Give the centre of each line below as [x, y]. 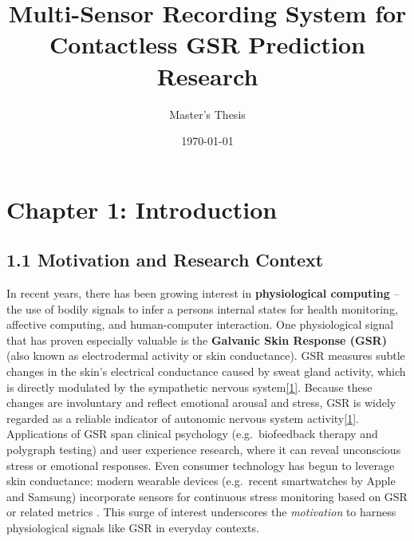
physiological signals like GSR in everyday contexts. [133, 527]
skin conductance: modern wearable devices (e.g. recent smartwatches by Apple [201, 481]
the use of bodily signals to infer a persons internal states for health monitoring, [202, 308]
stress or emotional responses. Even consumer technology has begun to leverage [201, 465]
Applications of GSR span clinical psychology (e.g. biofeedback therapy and [192, 434]
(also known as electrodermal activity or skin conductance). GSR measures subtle [206, 355]
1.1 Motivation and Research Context [165, 260]
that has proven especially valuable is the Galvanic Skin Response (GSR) [197, 340]
